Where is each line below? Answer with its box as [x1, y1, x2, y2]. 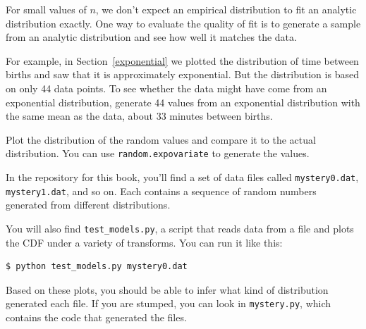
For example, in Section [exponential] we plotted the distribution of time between [6, 53, 359, 68]
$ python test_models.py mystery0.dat [6, 261, 188, 272]
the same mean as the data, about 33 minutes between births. [6, 108, 273, 123]
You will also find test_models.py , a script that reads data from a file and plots [6, 221, 354, 235]
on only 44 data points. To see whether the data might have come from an [6, 80, 327, 95]
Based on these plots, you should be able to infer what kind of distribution [6, 282, 329, 297]
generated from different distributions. [6, 197, 171, 212]
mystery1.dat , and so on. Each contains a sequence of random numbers [6, 183, 317, 198]
